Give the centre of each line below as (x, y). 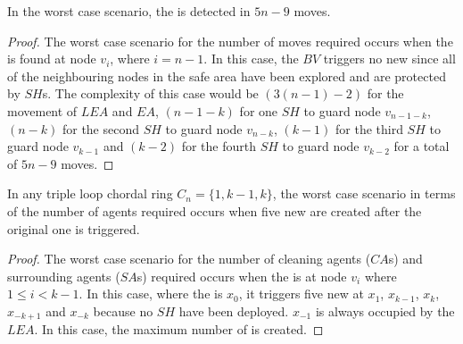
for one (259, 110)
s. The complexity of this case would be (150, 93)
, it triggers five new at (301, 294)
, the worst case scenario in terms (364, 193)
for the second (101, 128)
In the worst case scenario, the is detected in (129, 11)
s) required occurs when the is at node (242, 276)
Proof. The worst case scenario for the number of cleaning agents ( (189, 259)
